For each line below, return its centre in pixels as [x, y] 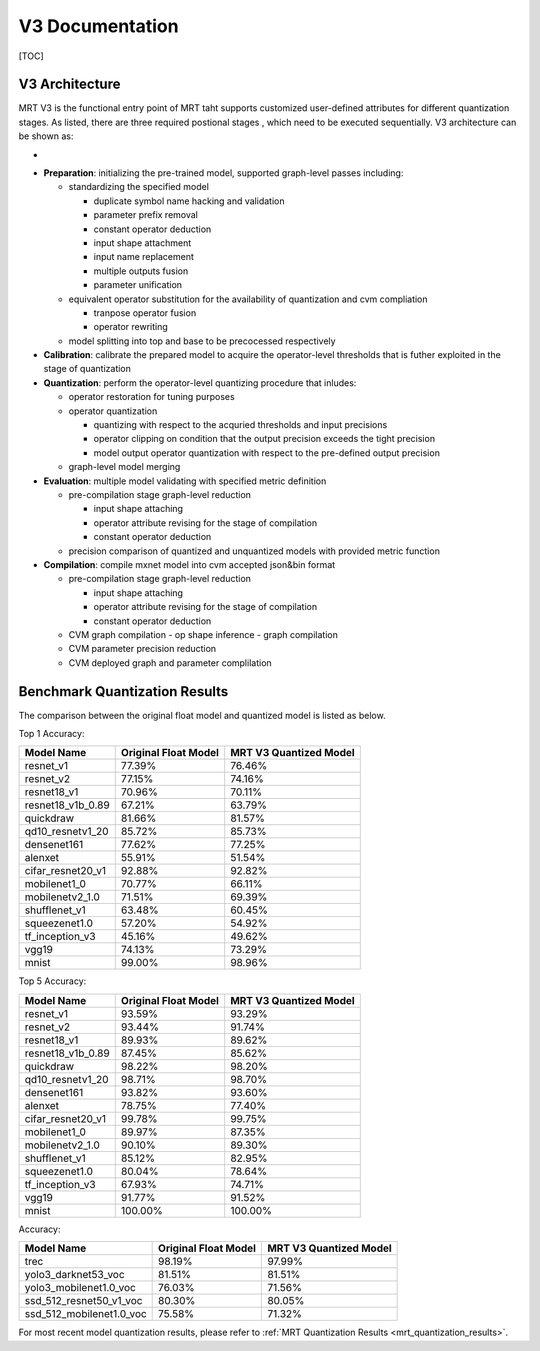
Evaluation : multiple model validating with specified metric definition [185, 481]
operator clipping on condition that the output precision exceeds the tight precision [264, 439]
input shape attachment [142, 242]
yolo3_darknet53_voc [74, 1275]
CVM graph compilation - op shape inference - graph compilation [203, 634]
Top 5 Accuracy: [52, 981]
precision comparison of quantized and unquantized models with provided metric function [254, 551]
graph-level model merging [124, 467]
